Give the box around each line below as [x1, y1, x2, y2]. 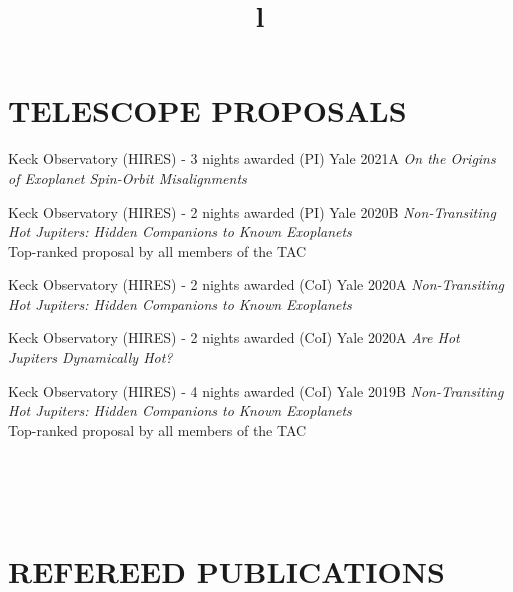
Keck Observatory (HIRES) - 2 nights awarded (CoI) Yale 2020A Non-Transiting [8, 274, 505, 295]
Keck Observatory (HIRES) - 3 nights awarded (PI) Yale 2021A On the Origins [8, 148, 496, 169]
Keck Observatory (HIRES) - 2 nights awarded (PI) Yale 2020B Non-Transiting [8, 201, 496, 222]
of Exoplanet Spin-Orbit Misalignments [8, 167, 247, 188]
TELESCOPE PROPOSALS [8, 90, 407, 131]
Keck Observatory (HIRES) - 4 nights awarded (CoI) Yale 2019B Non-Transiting [8, 380, 504, 401]
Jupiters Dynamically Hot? [8, 347, 173, 368]
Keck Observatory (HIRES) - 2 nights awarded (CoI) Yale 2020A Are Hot [8, 327, 460, 348]
